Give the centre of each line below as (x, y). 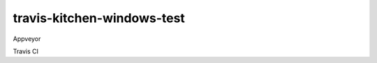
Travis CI (25, 51)
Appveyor (27, 39)
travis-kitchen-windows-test (99, 18)
